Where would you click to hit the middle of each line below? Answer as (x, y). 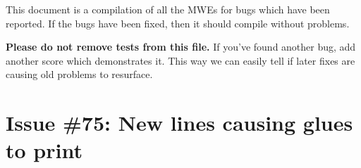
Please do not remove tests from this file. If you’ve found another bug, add (181, 47)
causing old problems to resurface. (79, 74)
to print (44, 150)
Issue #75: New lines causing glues (179, 123)
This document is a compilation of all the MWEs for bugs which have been (168, 9)
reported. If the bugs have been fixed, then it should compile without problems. (178, 23)
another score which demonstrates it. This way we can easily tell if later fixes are (180, 60)
